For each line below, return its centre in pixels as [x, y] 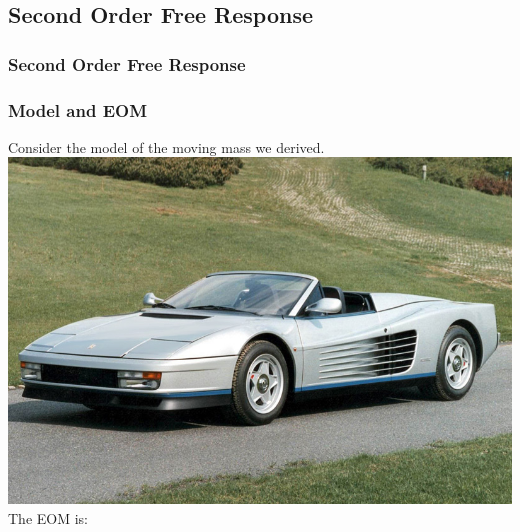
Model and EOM [78, 109]
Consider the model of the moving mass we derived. [166, 146]
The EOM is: [48, 517]
